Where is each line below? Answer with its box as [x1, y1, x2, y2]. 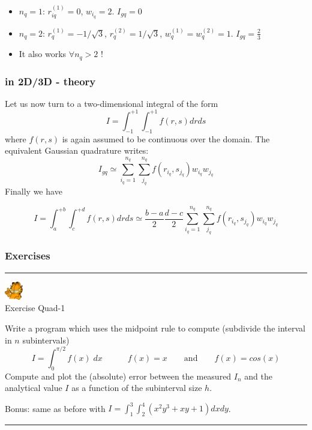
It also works [19, 47, 67, 60]
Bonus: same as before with [5, 402, 106, 414]
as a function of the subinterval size [71, 381, 202, 394]
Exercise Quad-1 [5, 301, 65, 314]
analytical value [5, 381, 62, 394]
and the [244, 369, 272, 382]
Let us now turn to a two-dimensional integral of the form [5, 97, 218, 109]
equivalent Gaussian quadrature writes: [5, 144, 149, 157]
